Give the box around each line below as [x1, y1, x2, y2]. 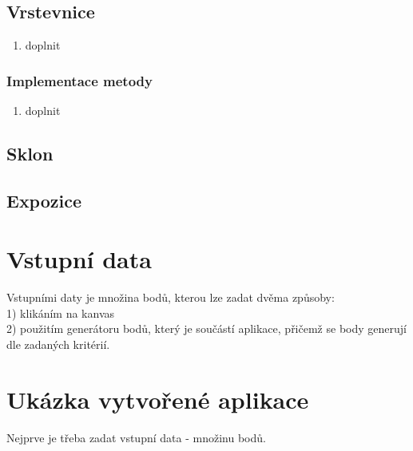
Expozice [6, 188, 82, 212]
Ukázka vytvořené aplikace [6, 382, 309, 415]
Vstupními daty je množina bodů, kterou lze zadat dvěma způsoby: [6, 289, 335, 306]
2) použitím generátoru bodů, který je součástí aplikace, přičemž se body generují [6, 320, 407, 337]
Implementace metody [6, 70, 153, 90]
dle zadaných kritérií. [6, 336, 110, 353]
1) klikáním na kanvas [6, 304, 115, 321]
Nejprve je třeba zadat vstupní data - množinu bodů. [6, 429, 266, 445]
